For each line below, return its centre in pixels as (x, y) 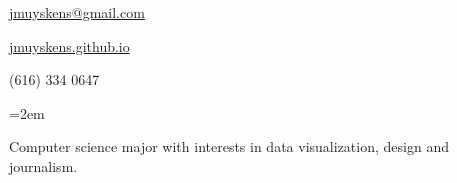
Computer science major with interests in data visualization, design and (229, 146)
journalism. (43, 165)
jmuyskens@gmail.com (77, 12)
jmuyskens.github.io (69, 45)
